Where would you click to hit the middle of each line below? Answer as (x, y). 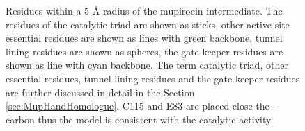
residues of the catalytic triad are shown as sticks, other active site (148, 24)
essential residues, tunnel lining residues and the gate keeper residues (153, 78)
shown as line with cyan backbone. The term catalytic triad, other (147, 65)
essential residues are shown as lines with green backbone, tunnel (144, 38)
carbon (20, 119)
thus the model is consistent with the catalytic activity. (156, 119)
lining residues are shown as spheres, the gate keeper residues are (144, 51)
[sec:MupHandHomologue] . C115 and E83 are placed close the (138, 106)
